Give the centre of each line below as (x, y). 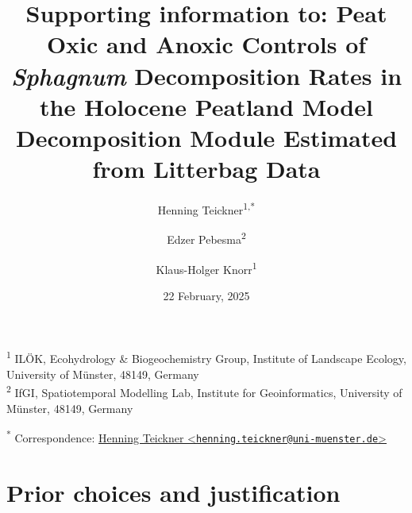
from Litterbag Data (206, 169)
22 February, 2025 (206, 295)
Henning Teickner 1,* (206, 208)
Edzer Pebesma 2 (206, 238)
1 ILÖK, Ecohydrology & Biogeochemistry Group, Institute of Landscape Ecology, (206, 357)
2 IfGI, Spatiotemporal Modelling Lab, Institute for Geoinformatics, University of (204, 391)
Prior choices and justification (173, 492)
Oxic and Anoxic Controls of (206, 44)
